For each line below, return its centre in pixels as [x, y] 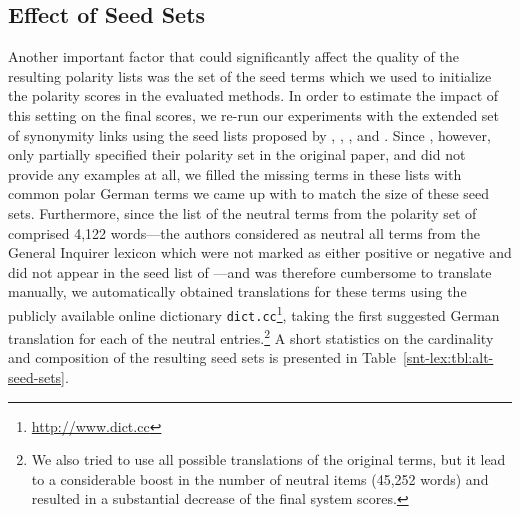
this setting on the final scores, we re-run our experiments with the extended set [254, 114]
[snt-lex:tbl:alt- [448, 357]
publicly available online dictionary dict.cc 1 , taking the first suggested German [254, 313]
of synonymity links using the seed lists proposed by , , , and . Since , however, [249, 134]
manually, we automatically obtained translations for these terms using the [237, 291]
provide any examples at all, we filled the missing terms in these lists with [235, 173]
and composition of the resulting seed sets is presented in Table [202, 357]
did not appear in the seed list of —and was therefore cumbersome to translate [250, 271]
